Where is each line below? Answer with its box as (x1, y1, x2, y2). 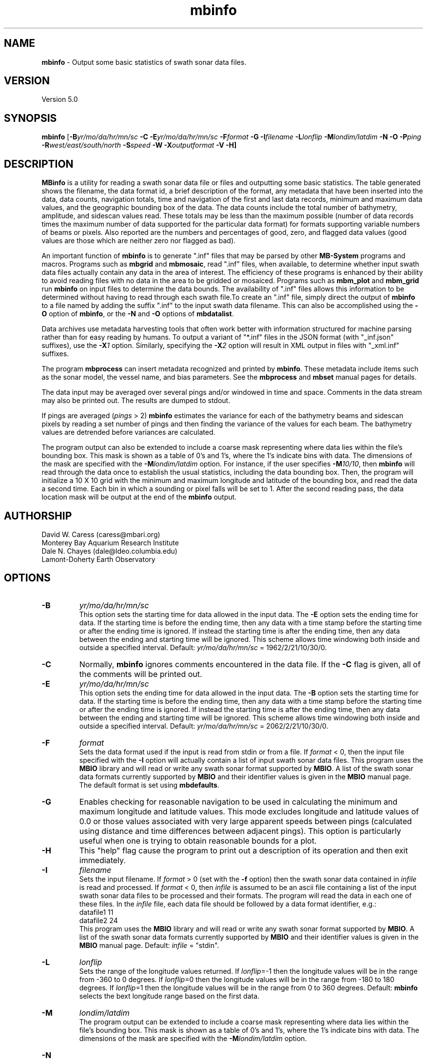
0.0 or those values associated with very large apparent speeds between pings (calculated (79, 816, 412, 826)
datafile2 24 (79, 916, 118, 925)
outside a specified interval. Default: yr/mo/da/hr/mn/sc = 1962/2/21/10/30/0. (79, 643, 327, 652)
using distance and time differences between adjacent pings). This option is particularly (79, 826, 401, 836)
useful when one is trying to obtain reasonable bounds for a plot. (79, 835, 317, 846)
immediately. (79, 855, 126, 865)
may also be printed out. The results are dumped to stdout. (41, 396, 231, 405)
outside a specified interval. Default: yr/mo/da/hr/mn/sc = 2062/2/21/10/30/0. (79, 721, 329, 730)
